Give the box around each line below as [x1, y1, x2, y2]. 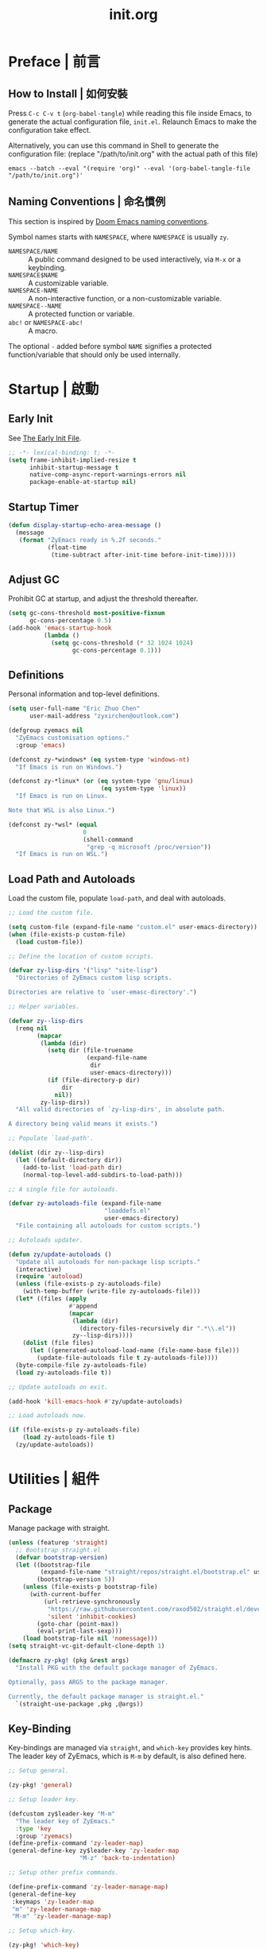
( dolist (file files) [22, 1339, 94, 1347]
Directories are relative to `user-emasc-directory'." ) [8, 988, 197, 997]
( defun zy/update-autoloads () [8, 1250, 112, 1258]
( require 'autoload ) [15, 1273, 83, 1281]
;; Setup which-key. [8, 1927, 77, 1935]
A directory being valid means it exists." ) [8, 1120, 158, 1128]
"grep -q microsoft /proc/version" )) [86, 843, 212, 851]
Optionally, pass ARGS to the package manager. [8, 1678, 169, 1686]
